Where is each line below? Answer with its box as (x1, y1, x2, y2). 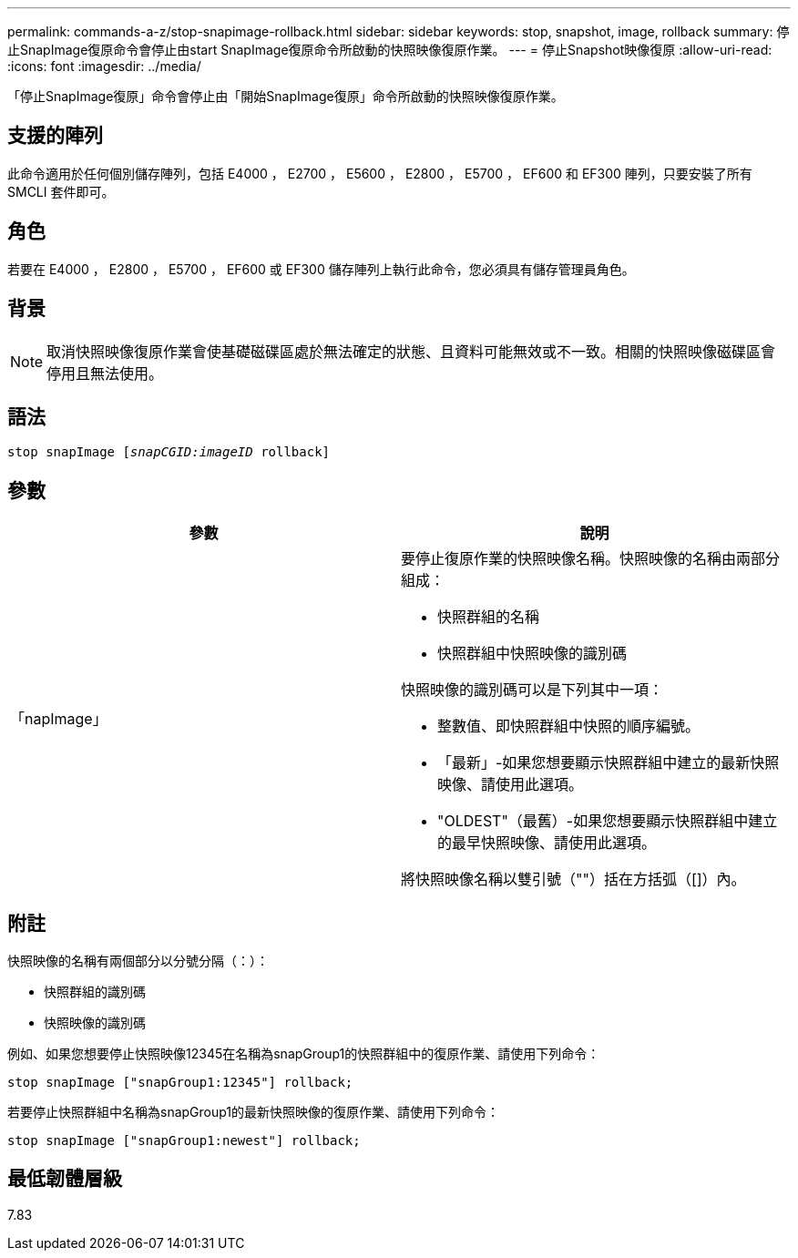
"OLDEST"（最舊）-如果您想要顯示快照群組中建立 (437, 812, 778, 831)
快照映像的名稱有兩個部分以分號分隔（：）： (7, 953, 269, 969)
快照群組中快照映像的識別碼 (437, 644, 628, 663)
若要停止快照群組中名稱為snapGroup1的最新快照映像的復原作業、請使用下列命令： (7, 1104, 500, 1120)
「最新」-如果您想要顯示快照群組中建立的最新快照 (437, 753, 780, 772)
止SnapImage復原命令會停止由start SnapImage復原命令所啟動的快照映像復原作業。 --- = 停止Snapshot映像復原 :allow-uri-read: (7, 42, 772, 57)
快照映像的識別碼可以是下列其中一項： (401, 680, 664, 700)
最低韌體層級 (7, 1167, 122, 1191)
